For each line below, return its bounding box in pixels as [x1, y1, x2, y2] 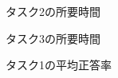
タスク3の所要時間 [6, 29, 100, 46]
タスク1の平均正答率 [6, 57, 112, 73]
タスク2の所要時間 [6, 3, 100, 19]
